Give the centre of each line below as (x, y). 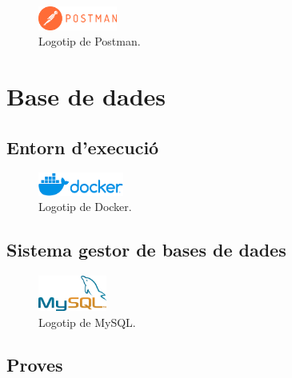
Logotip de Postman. (90, 41)
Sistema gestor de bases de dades (146, 250)
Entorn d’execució (83, 147)
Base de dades (86, 95)
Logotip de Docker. (85, 207)
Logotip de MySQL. (87, 322)
